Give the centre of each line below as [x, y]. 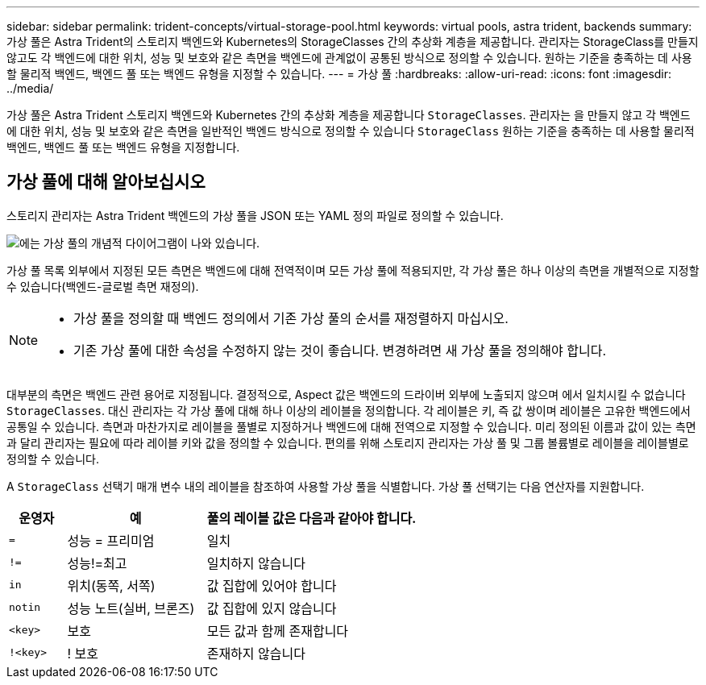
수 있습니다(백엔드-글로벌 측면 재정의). [103, 286]
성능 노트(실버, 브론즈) [131, 608]
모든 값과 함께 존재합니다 [278, 631]
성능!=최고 [97, 563]
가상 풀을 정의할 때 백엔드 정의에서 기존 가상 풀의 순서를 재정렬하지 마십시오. [291, 318]
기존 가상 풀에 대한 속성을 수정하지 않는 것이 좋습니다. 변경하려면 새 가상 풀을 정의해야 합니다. [340, 350]
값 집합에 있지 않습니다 [272, 608]
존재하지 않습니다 [256, 653]
